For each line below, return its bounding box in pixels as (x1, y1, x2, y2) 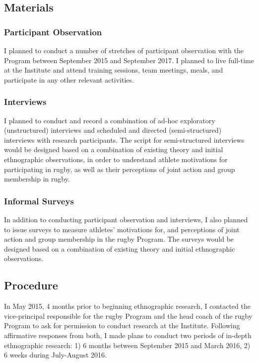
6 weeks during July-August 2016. (4, 350, 107, 360)
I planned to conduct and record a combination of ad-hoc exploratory (4, 115, 215, 125)
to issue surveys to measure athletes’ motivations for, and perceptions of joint (4, 224, 240, 234)
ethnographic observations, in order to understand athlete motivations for (4, 154, 228, 164)
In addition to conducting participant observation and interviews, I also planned (4, 214, 248, 224)
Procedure (4, 277, 58, 293)
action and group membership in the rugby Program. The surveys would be (4, 234, 234, 244)
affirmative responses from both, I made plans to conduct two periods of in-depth (4, 330, 252, 340)
